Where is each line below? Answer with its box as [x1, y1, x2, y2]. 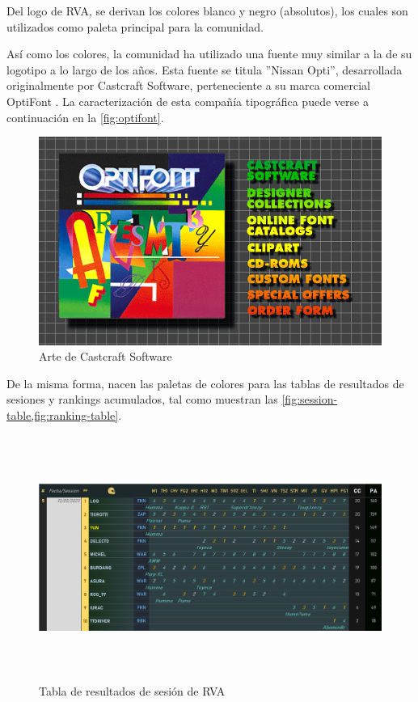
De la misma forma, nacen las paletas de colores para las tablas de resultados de [6, 374, 404, 391]
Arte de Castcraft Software [39, 348, 172, 365]
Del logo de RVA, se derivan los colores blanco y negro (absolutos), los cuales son [6, 2, 408, 19]
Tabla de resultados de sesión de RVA [39, 682, 226, 699]
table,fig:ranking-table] [6, 406, 119, 423]
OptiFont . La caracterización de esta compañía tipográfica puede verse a [6, 92, 369, 109]
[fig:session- [281, 391, 338, 408]
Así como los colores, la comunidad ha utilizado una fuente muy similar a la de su [6, 45, 412, 62]
